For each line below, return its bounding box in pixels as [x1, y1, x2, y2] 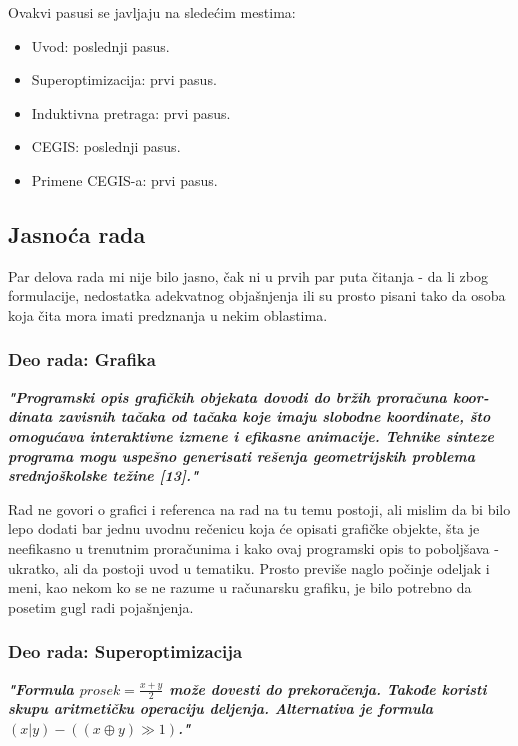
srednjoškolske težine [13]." [8, 465, 199, 486]
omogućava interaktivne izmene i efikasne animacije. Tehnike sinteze [8, 425, 494, 446]
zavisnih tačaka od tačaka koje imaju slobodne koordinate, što [58, 406, 491, 427]
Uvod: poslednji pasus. [31, 35, 170, 56]
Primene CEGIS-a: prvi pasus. [31, 169, 218, 190]
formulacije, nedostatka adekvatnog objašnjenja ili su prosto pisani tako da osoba [8, 285, 506, 306]
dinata [8, 406, 53, 427]
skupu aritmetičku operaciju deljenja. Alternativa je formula [8, 698, 434, 719]
